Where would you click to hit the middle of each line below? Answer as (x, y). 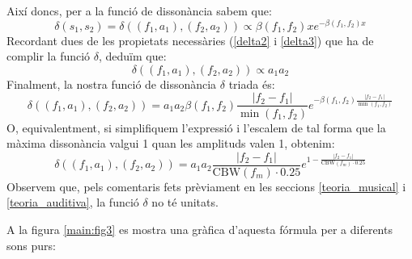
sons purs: (31, 245)
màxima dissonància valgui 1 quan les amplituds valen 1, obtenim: (171, 143)
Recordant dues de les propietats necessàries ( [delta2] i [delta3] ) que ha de (190, 40)
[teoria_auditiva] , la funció (73, 202)
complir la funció (49, 56)
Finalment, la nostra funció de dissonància (112, 84)
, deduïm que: (133, 56)
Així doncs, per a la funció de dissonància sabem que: (139, 10)
